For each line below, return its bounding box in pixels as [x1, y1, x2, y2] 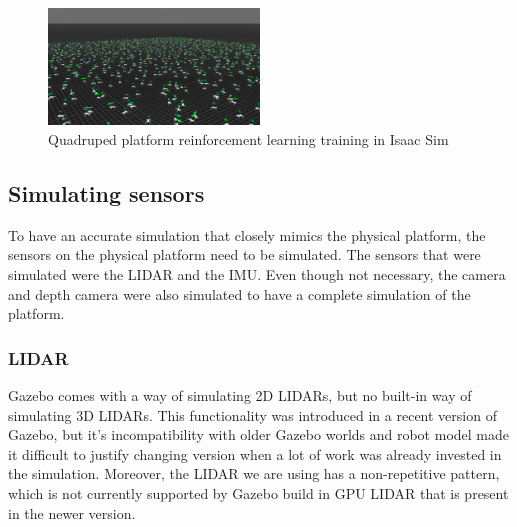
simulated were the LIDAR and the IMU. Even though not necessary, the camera [8, 263, 506, 284]
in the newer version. [8, 502, 136, 523]
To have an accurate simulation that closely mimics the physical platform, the [8, 224, 486, 245]
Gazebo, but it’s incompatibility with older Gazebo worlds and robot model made [8, 424, 510, 445]
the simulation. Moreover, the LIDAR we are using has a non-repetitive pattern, [8, 463, 500, 484]
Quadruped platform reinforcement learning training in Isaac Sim [48, 128, 449, 149]
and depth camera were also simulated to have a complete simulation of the [8, 283, 471, 304]
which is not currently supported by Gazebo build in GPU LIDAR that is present [8, 482, 509, 503]
